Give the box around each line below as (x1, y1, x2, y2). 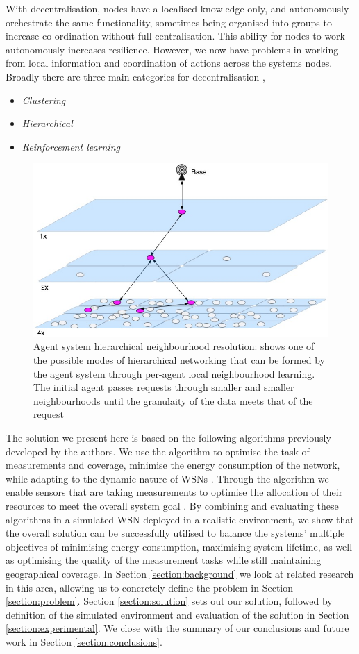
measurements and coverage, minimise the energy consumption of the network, (6, 458, 340, 472)
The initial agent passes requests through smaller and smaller (33, 380, 294, 394)
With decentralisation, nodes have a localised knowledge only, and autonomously (6, 1, 349, 15)
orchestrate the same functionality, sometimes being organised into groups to (6, 15, 332, 29)
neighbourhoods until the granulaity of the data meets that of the (33, 393, 313, 408)
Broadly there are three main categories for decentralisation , (6, 69, 265, 83)
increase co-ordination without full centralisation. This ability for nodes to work (6, 28, 345, 43)
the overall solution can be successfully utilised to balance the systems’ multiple (6, 526, 345, 540)
